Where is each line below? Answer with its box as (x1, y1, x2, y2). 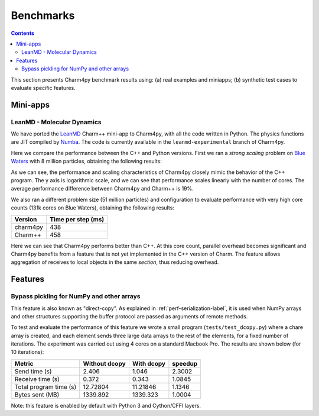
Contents (11, 30, 35, 37)
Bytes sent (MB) (14, 391, 60, 399)
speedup (172, 359, 198, 367)
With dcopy (132, 359, 165, 367)
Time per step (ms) (49, 215, 105, 223)
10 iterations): (11, 349, 44, 356)
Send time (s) (14, 367, 53, 375)
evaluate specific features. (11, 84, 76, 91)
